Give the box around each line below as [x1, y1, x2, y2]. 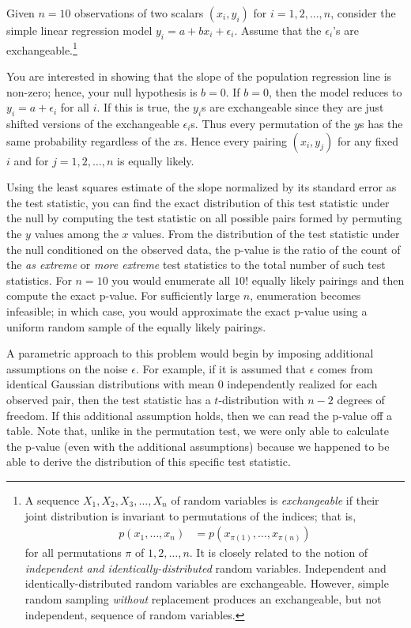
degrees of [337, 391, 385, 407]
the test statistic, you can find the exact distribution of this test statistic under [6, 194, 390, 210]
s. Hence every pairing [179, 132, 288, 149]
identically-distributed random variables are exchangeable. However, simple [25, 575, 389, 592]
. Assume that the [234, 22, 322, 38]
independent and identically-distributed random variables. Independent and [25, 559, 386, 576]
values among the [34, 225, 119, 241]
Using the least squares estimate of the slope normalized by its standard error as [6, 179, 397, 195]
